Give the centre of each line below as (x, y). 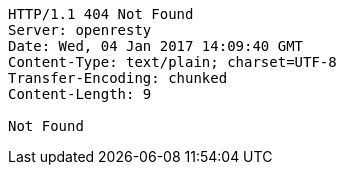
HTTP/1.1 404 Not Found (101, 14)
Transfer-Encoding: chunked (118, 78)
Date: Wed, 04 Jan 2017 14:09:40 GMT (156, 46)
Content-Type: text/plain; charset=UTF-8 (172, 62)
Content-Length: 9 (80, 94)
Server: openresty (80, 30)
